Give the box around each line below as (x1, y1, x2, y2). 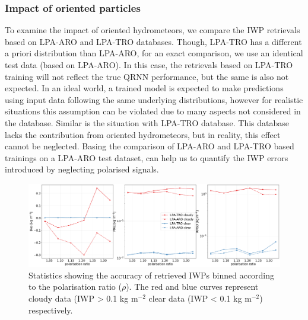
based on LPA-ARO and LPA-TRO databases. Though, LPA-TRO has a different (5, 35, 302, 47)
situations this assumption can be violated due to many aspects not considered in (5, 105, 301, 117)
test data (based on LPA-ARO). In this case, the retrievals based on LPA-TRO (5, 59, 293, 71)
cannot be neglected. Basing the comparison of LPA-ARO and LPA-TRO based (5, 140, 294, 152)
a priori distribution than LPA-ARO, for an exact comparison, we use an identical (5, 47, 303, 59)
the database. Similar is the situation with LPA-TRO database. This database (5, 116, 290, 129)
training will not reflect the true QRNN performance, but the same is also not (5, 70, 289, 82)
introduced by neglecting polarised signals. (5, 163, 159, 175)
